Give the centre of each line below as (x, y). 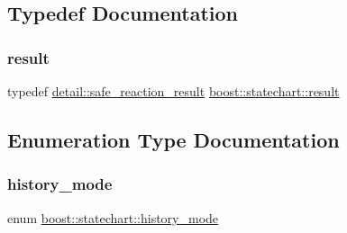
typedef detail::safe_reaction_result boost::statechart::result (173, 91)
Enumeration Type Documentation (173, 139)
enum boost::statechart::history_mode (113, 217)
